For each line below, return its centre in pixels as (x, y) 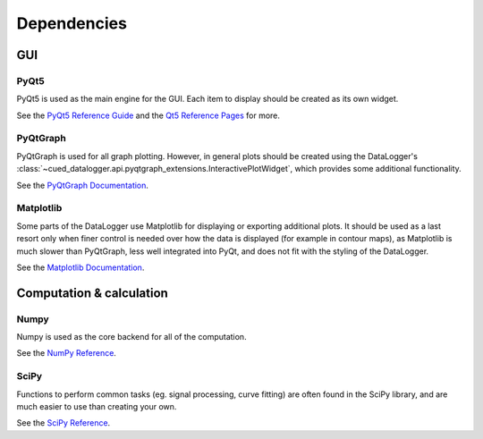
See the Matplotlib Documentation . (80, 267)
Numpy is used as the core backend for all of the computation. (131, 337)
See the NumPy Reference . (66, 353)
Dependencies (72, 23)
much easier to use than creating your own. (97, 407)
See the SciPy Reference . (64, 423)
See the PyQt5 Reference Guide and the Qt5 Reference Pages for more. (148, 115)
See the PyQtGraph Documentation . (83, 185)
